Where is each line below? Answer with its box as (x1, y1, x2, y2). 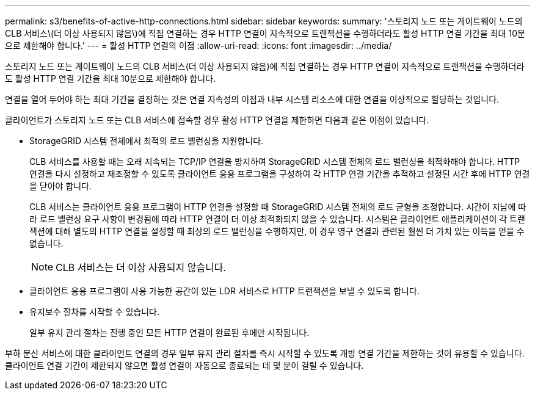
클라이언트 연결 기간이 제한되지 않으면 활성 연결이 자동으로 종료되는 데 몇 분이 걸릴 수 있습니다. (5, 360, 364, 371)
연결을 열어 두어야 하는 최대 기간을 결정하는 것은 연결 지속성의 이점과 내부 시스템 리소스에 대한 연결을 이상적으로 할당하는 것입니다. (5, 94, 500, 104)
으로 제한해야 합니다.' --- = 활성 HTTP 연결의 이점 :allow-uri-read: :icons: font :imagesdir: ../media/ (5, 40, 392, 51)
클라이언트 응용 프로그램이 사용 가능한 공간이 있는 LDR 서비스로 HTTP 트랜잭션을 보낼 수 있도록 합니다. (29, 286, 420, 296)
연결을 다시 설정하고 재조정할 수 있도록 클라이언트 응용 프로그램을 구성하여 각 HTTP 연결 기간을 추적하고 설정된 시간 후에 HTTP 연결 (29, 169, 530, 179)
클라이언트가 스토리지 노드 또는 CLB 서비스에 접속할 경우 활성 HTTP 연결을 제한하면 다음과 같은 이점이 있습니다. (5, 115, 429, 125)
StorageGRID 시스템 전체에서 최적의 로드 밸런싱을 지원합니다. (29, 136, 264, 146)
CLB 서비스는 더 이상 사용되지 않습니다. (56, 261, 227, 274)
